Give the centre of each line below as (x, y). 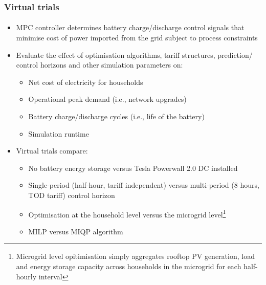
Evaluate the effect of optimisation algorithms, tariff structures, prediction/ (134, 54)
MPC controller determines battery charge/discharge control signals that (130, 27)
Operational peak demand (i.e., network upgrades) (107, 99)
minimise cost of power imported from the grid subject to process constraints (137, 38)
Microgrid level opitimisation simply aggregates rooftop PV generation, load (135, 256)
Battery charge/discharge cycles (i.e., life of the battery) (116, 116)
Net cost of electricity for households (86, 82)
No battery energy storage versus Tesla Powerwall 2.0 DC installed (133, 168)
